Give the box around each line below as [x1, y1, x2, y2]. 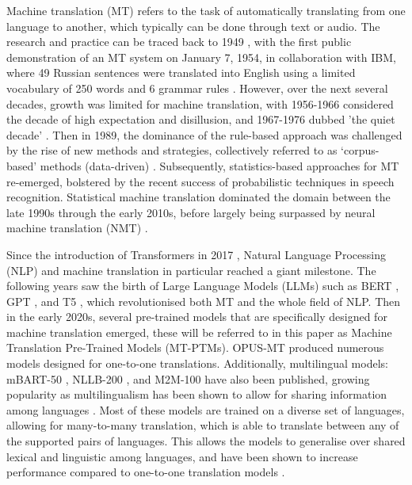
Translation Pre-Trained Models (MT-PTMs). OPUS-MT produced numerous [6, 339, 384, 356]
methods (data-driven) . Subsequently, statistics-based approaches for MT [40, 157, 399, 174]
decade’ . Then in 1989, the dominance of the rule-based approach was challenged [6, 126, 402, 143]
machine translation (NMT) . [6, 220, 148, 236]
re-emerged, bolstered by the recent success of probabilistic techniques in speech [6, 173, 395, 189]
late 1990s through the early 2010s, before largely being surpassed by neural [6, 204, 376, 220]
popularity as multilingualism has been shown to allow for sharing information [6, 386, 387, 403]
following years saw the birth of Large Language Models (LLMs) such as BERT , [6, 277, 399, 294]
